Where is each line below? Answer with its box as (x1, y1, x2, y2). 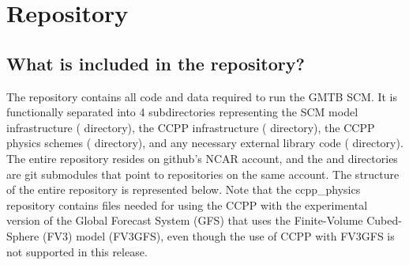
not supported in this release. (6, 243, 148, 259)
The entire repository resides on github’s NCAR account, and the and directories (6, 150, 398, 166)
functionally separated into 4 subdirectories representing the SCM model (6, 104, 358, 120)
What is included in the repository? (6, 51, 305, 75)
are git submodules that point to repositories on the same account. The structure (6, 165, 400, 182)
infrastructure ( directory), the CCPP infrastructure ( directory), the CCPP (6, 119, 375, 135)
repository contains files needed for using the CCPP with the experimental (6, 196, 368, 213)
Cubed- (366, 212, 402, 229)
